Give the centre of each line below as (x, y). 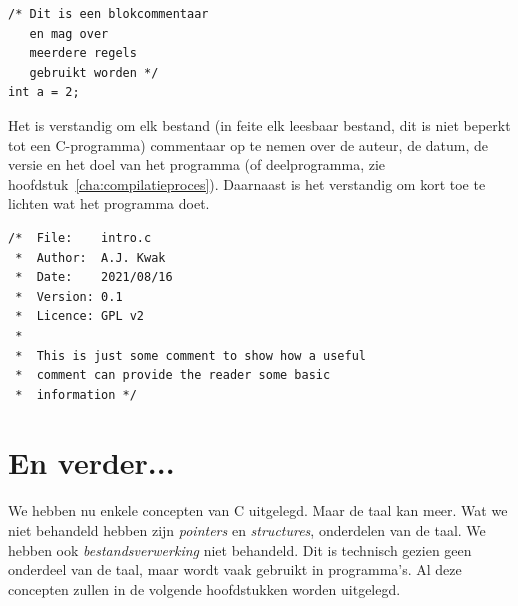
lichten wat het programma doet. (109, 203)
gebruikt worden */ (94, 72)
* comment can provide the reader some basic (173, 375)
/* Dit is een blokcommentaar (108, 14)
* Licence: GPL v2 (80, 316)
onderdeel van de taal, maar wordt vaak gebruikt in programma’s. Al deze (235, 569)
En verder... (91, 462)
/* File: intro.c (80, 237)
